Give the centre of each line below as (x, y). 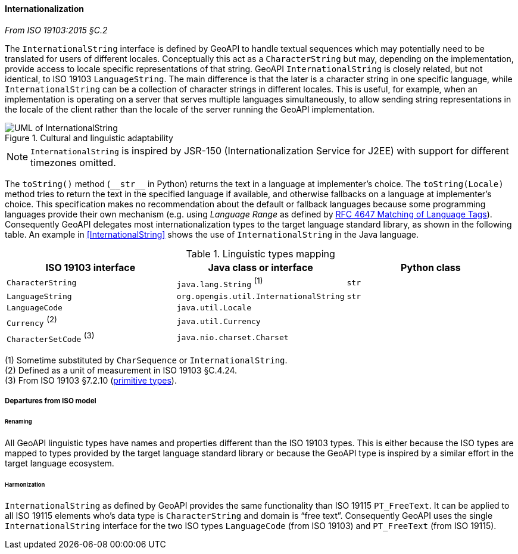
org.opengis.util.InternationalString (260, 296)
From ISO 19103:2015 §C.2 (56, 30)
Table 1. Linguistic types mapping (260, 253)
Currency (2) (32, 321)
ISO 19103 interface (91, 267)
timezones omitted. (73, 162)
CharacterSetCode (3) (51, 337)
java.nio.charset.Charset (233, 338)
